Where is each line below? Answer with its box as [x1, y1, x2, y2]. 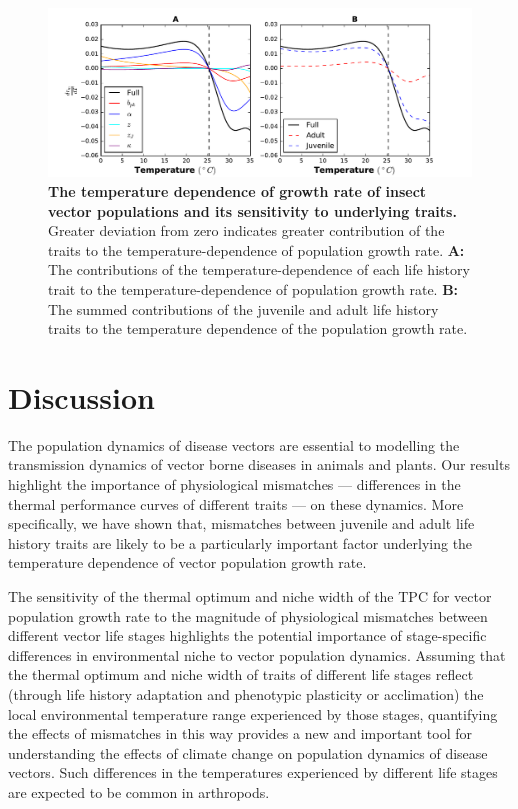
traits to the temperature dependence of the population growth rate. [48, 318, 468, 339]
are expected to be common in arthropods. [8, 781, 270, 802]
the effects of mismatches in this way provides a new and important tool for [8, 723, 473, 744]
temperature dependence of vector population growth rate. [8, 552, 367, 573]
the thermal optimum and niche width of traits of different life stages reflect [8, 664, 474, 685]
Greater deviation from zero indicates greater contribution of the [48, 220, 445, 241]
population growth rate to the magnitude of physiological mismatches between [8, 605, 488, 626]
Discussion [8, 376, 155, 417]
